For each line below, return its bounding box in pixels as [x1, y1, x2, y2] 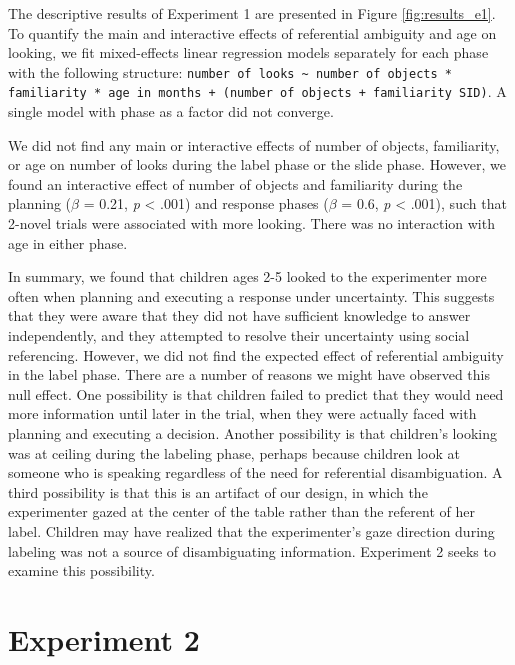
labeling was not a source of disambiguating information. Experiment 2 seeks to [8, 540, 496, 561]
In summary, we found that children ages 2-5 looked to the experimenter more [8, 266, 487, 287]
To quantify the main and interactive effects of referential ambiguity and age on [8, 22, 497, 43]
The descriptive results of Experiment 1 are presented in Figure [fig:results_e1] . [8, 3, 496, 23]
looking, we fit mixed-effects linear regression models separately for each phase [8, 42, 489, 63]
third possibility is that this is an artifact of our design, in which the [8, 481, 428, 502]
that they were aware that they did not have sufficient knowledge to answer [8, 305, 471, 326]
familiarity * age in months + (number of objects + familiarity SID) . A [8, 81, 507, 102]
